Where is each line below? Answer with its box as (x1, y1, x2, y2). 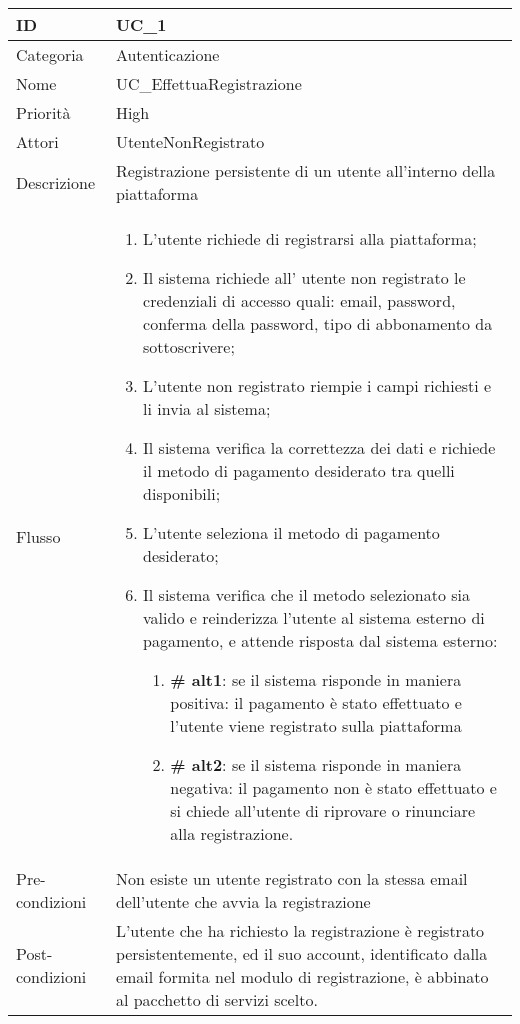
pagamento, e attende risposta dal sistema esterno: (143, 629, 498, 652)
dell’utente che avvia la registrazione (115, 890, 371, 913)
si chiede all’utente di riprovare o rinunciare (170, 799, 476, 822)
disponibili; (143, 482, 221, 505)
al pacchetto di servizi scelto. (115, 988, 318, 1011)
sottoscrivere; (143, 335, 235, 358)
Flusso (16, 524, 61, 548)
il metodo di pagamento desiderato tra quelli (143, 459, 455, 482)
